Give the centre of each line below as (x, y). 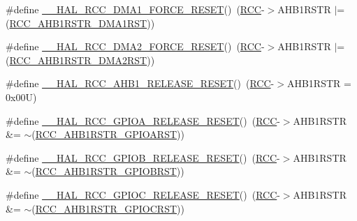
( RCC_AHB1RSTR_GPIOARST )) (108, 134)
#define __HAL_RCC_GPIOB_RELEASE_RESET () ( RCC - (143, 157)
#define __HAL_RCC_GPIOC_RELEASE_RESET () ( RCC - (143, 194)
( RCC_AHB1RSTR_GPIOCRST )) (108, 208)
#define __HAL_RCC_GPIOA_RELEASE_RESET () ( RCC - (143, 120)
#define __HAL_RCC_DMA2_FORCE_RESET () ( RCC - (135, 46)
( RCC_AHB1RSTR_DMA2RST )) (80, 60)
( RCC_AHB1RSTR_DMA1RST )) (80, 23)
